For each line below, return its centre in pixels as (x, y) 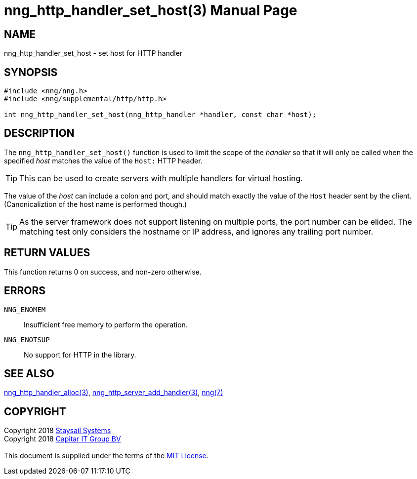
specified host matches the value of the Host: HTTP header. (103, 160)
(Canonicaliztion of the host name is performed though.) (96, 204)
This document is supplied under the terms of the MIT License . (106, 456)
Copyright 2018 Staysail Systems (58, 431)
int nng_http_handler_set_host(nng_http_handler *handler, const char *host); (160, 115)
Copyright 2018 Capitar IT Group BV (63, 439)
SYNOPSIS (31, 72)
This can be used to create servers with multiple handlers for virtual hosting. (161, 178)
